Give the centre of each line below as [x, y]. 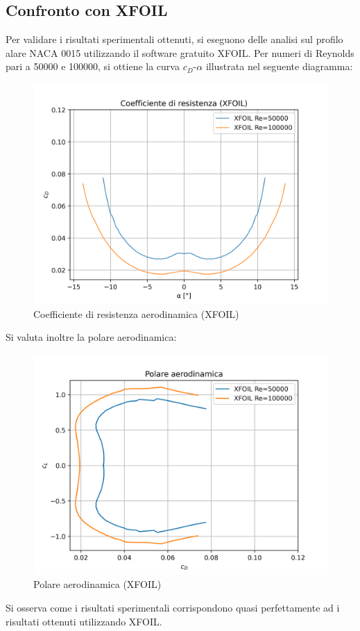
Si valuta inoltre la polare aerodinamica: [91, 337]
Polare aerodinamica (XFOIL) [97, 584]
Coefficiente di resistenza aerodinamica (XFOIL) [136, 313]
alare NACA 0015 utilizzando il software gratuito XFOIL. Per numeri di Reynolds [180, 52]
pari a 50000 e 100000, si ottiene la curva [93, 66]
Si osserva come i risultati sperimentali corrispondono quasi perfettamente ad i [173, 607]
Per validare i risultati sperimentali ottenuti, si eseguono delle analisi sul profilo [174, 39]
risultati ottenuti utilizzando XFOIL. [84, 621]
